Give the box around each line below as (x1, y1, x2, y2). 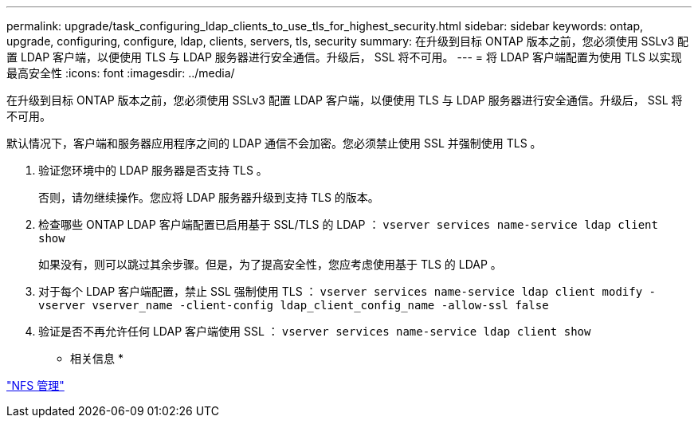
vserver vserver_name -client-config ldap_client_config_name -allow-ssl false (38, 299, 549, 312)
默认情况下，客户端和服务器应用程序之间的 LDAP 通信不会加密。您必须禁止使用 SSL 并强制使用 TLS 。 (6, 136, 542, 150)
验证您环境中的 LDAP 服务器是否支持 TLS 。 (38, 163, 268, 177)
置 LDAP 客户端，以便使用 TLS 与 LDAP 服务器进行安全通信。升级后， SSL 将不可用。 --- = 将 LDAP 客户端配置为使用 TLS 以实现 (6, 50, 682, 64)
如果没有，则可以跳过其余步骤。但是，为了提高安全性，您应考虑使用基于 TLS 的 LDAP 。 (38, 257, 502, 271)
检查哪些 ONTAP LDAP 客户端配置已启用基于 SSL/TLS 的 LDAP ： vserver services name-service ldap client (38, 218, 658, 231)
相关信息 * (70, 351, 124, 365)
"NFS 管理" (6, 379, 65, 392)
